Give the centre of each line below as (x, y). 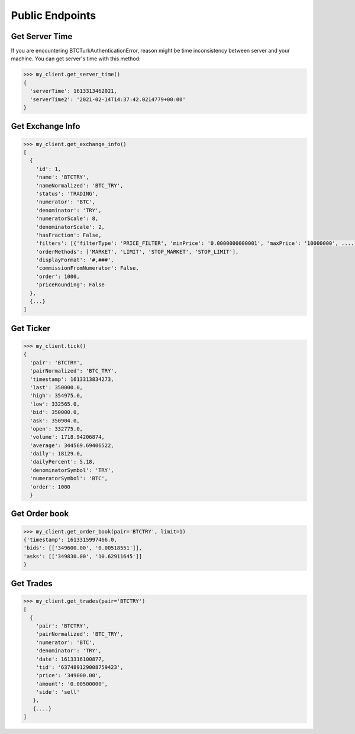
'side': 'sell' (58, 692)
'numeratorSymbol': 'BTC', (69, 478)
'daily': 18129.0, (56, 454)
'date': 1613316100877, (70, 659)
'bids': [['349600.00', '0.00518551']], (83, 548)
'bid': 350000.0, (55, 412)
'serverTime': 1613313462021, (74, 91)
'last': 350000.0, (56, 387)
